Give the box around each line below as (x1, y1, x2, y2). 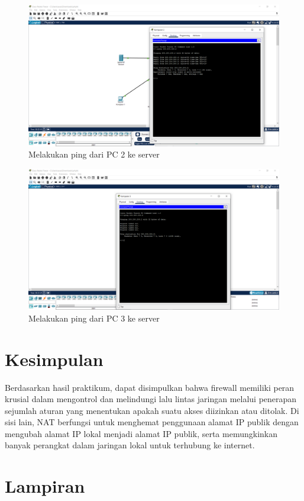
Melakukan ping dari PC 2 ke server (28, 148, 160, 160)
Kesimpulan (5, 346, 104, 371)
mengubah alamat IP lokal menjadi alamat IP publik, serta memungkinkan (5, 427, 277, 439)
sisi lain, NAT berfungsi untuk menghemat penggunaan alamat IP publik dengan (5, 416, 299, 428)
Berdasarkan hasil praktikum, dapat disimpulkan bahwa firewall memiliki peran (5, 381, 295, 393)
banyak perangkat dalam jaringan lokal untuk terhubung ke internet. (5, 439, 255, 451)
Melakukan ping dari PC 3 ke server (28, 311, 160, 324)
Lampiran (5, 474, 85, 498)
